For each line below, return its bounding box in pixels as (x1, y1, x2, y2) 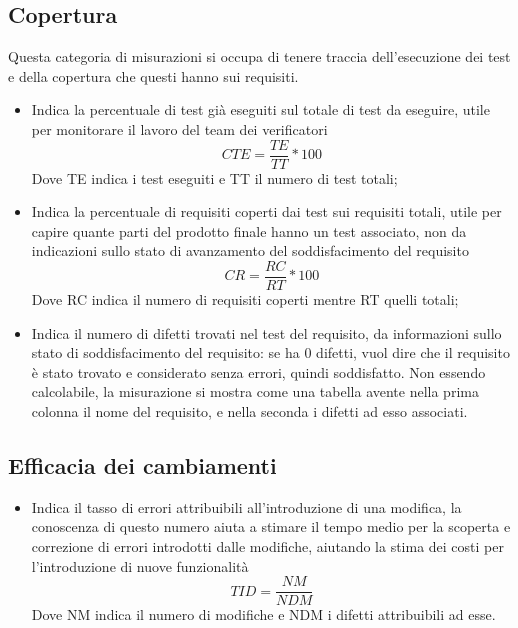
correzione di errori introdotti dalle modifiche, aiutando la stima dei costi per (31, 536, 504, 557)
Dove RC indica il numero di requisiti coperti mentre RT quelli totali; (31, 289, 459, 310)
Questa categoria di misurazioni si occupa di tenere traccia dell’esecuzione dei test (8, 46, 511, 67)
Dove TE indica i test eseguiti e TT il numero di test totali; (31, 167, 398, 188)
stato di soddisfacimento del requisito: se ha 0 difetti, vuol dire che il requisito (31, 342, 510, 363)
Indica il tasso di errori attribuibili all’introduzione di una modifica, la (31, 496, 462, 517)
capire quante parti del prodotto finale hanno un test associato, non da (31, 220, 467, 241)
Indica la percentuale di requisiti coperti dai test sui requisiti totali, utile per (31, 201, 502, 222)
